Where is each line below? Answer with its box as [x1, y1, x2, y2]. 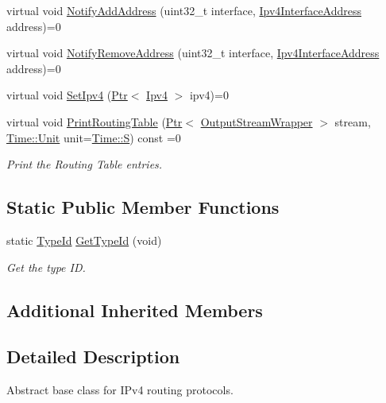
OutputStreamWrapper [200, 113, 313, 130]
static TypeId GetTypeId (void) [6, 231, 162, 248]
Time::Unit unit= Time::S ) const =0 [6, 129, 181, 145]
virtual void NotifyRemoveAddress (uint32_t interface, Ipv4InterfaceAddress [6, 45, 380, 61]
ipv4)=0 [189, 87, 229, 103]
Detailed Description [6, 344, 180, 369]
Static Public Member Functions [6, 195, 280, 219]
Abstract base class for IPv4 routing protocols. [6, 382, 234, 398]
